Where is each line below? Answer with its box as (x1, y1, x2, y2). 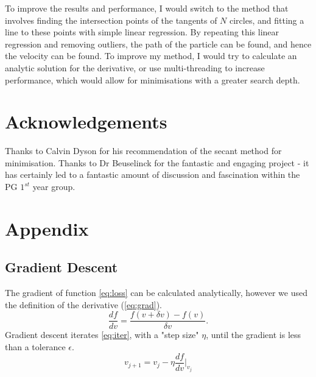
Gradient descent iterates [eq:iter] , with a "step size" (5, 328, 199, 341)
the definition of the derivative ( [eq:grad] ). (5, 298, 162, 311)
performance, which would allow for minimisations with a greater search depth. (5, 73, 300, 86)
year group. (32, 180, 75, 193)
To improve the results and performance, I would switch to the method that (5, 2, 289, 14)
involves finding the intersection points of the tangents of (5, 13, 217, 26)
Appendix (5, 216, 89, 241)
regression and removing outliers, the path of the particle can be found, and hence (5, 37, 312, 50)
